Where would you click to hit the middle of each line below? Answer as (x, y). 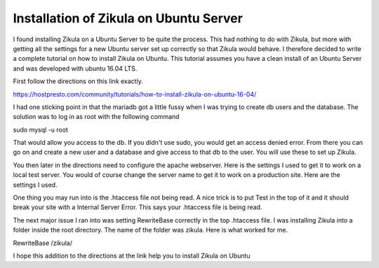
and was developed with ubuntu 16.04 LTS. (75, 68)
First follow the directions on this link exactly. (78, 81)
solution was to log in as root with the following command (96, 117)
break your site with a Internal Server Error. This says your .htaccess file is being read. (138, 207)
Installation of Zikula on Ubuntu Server (128, 18)
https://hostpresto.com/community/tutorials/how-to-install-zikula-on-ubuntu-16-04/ (135, 94)
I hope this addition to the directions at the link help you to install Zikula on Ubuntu (132, 255)
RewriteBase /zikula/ (43, 243)
